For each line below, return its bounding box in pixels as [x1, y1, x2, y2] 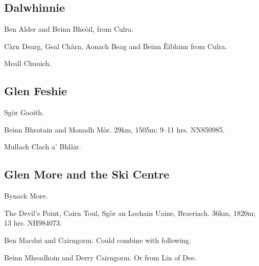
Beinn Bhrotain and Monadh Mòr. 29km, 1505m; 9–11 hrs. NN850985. [4, 124, 225, 135]
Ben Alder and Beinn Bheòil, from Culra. [4, 24, 134, 34]
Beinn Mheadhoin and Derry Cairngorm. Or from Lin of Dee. [4, 252, 197, 262]
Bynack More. [4, 190, 48, 201]
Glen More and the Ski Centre [4, 166, 170, 182]
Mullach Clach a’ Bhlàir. [4, 141, 81, 152]
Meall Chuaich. [4, 58, 52, 69]
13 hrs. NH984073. [4, 217, 62, 228]
